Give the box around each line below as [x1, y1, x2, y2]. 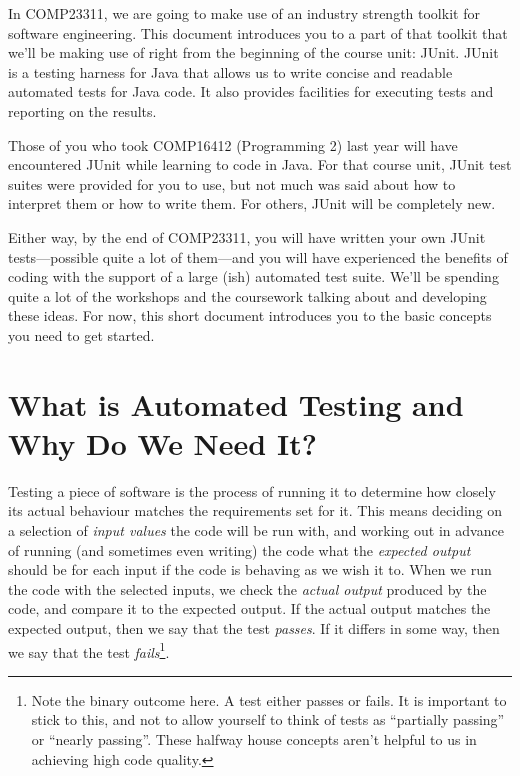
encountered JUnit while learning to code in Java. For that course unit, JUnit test [8, 154, 512, 175]
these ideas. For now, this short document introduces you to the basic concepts [8, 305, 492, 326]
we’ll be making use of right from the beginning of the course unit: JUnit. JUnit [8, 42, 499, 63]
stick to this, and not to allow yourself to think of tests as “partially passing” [31, 709, 505, 730]
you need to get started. [8, 324, 155, 345]
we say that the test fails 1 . [8, 638, 170, 662]
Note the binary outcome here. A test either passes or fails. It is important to [31, 689, 507, 710]
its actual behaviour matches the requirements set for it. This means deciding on [8, 500, 503, 521]
